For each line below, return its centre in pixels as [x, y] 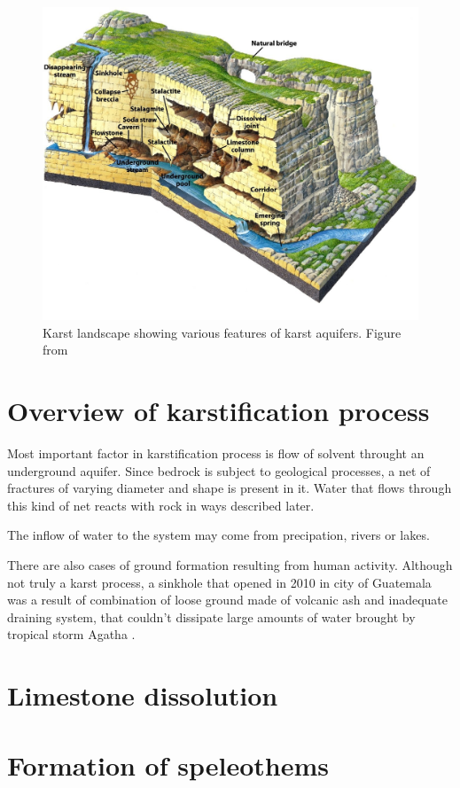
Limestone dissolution [143, 695]
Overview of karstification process [218, 411]
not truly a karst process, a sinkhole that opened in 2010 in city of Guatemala [219, 582]
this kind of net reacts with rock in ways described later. [161, 505]
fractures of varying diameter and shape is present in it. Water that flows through [230, 488]
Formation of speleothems [168, 765]
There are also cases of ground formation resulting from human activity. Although [230, 565]
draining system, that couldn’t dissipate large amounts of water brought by [211, 616]
